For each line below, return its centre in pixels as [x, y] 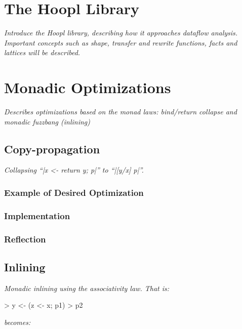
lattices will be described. [42, 52]
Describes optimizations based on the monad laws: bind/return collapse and [120, 112]
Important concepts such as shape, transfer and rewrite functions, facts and [121, 42]
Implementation [37, 215]
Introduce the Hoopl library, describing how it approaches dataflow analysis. [121, 33]
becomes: [17, 322]
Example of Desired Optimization [74, 192]
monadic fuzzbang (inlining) [47, 121]
